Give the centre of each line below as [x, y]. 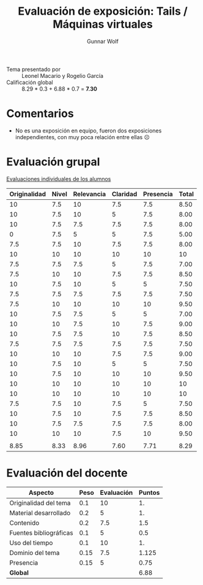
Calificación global [30, 82]
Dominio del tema [35, 552]
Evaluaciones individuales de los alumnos [59, 178]
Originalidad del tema [40, 503]
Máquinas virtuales [103, 24]
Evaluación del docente [67, 473]
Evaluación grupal [53, 162]
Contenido [24, 522]
